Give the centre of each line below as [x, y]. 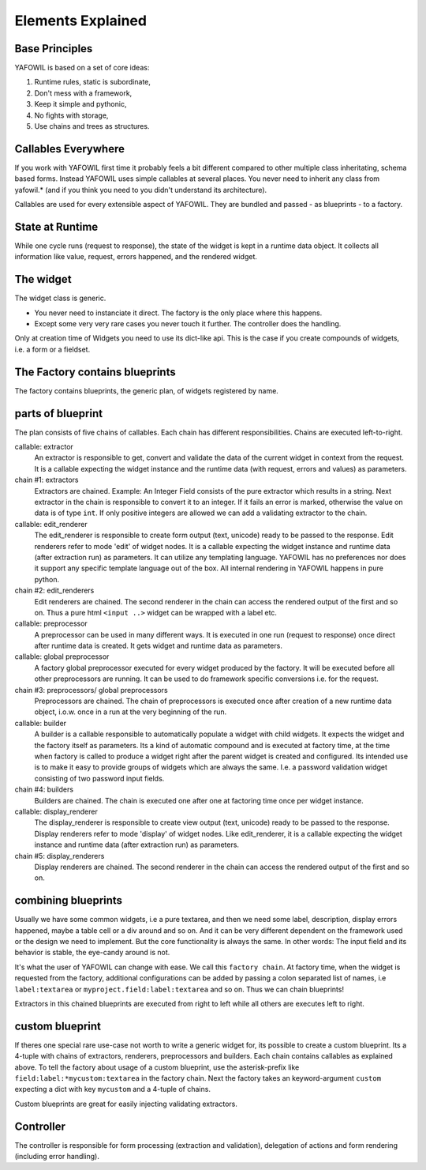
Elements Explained [81, 21]
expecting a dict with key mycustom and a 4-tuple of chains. [112, 1089]
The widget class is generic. [60, 298]
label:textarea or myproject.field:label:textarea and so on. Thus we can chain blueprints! [179, 989]
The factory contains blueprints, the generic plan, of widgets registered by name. [147, 390]
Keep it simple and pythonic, [80, 104]
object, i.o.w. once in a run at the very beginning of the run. [131, 712]
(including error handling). [57, 1157]
